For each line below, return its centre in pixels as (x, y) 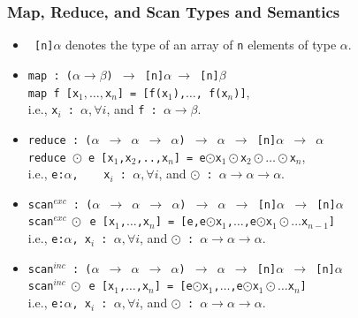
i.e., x (43, 109)
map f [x (53, 93)
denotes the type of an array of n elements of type (201, 45)
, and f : (132, 109)
